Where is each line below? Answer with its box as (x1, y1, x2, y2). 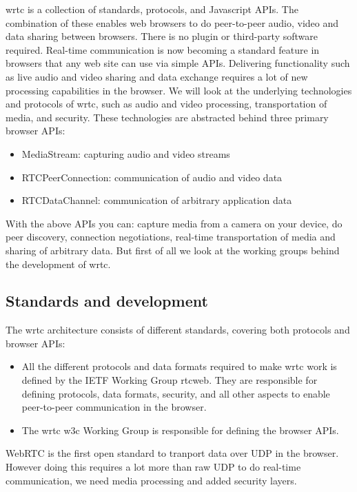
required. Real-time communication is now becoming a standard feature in (6, 42, 320, 57)
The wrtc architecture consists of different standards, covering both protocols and (6, 322, 350, 337)
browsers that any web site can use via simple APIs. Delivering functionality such (6, 56, 350, 70)
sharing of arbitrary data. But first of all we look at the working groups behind (6, 243, 340, 257)
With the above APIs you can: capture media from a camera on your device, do (6, 216, 343, 230)
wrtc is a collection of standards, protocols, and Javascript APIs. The (6, 2, 298, 16)
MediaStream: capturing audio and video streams (21, 146, 230, 161)
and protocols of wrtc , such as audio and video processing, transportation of (6, 96, 327, 111)
